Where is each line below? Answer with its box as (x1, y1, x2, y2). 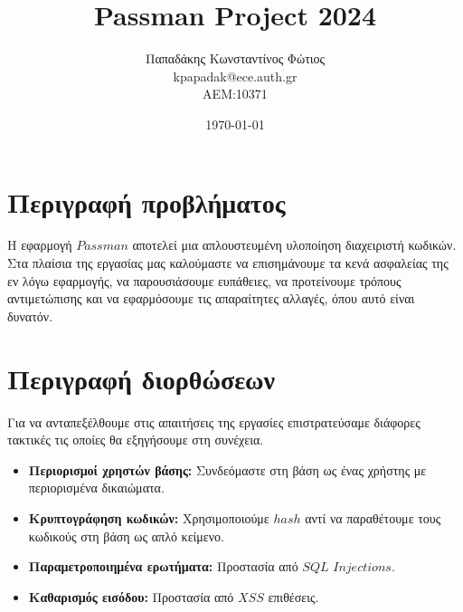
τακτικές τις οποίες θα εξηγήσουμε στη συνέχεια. (7, 430, 264, 449)
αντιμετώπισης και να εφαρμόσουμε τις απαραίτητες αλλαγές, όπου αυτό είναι (7, 289, 415, 308)
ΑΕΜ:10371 (203, 84, 268, 103)
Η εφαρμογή (7, 235, 72, 254)
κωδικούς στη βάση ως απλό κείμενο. (28, 526, 224, 545)
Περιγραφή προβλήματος (7, 183, 286, 220)
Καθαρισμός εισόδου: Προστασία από (28, 587, 234, 606)
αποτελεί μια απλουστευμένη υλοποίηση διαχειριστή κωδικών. (132, 235, 457, 254)
